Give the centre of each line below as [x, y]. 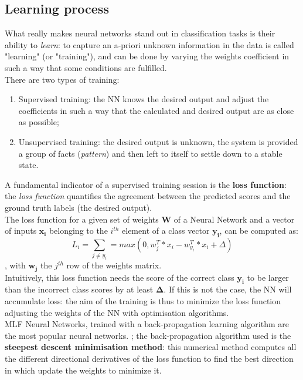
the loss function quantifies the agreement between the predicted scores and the [148, 196]
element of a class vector [166, 231]
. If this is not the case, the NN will [228, 289]
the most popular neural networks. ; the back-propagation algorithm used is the [148, 335]
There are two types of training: [62, 79]
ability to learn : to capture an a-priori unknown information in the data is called [149, 44]
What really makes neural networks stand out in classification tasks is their [140, 33]
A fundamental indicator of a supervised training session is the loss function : [146, 184]
